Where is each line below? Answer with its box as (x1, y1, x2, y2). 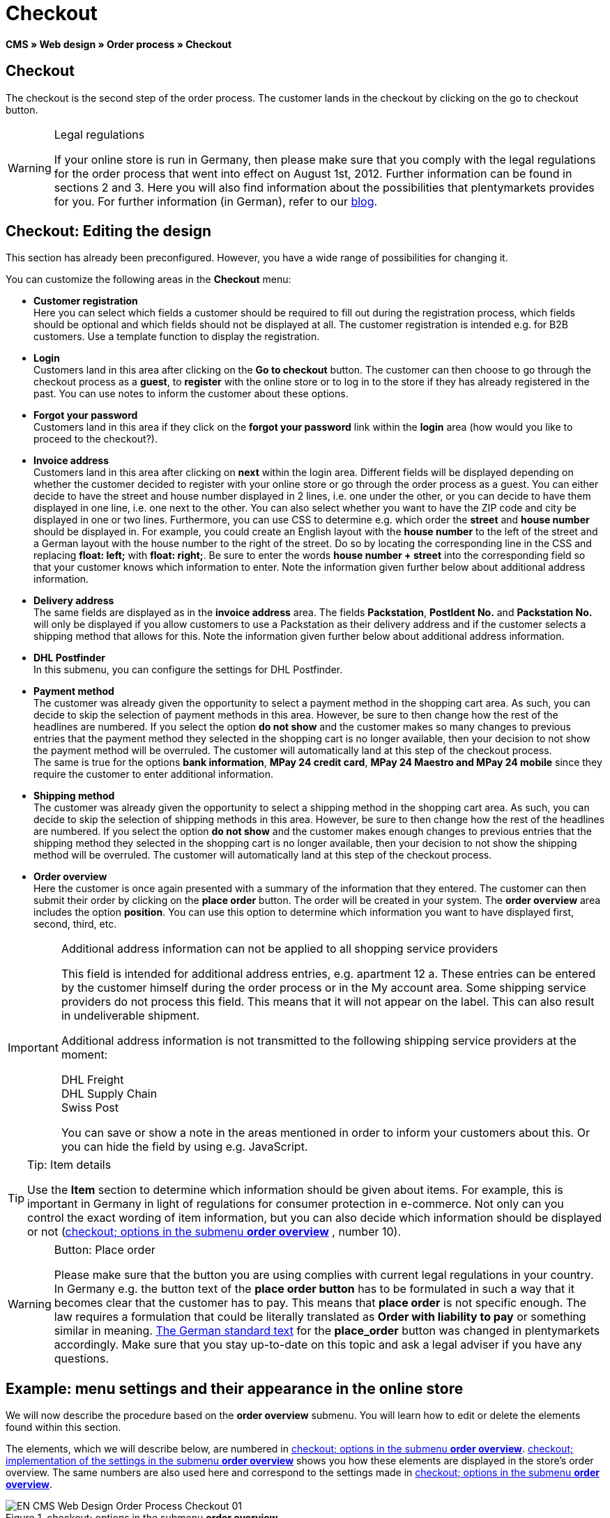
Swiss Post (61, 1101, 119, 1115)
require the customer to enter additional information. (33, 768, 274, 781)
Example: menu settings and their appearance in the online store (6, 1379, 464, 1397)
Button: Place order (54, 1243, 155, 1257)
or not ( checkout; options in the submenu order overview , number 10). (27, 1225, 402, 1239)
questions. (54, 1351, 109, 1366)
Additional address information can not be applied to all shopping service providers (61, 942, 498, 956)
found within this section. (6, 1421, 121, 1434)
